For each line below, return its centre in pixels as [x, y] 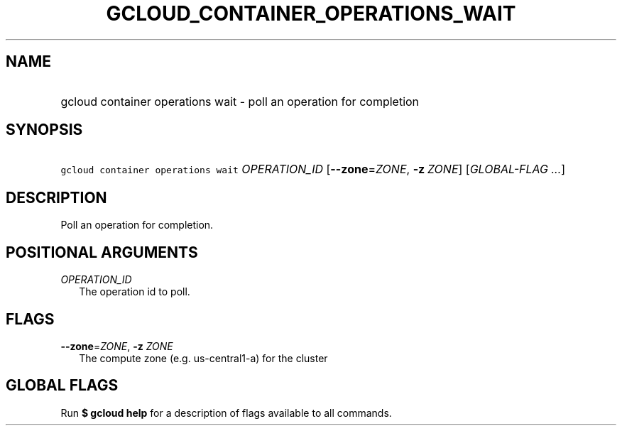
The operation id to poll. [135, 292]
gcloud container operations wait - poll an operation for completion [240, 101]
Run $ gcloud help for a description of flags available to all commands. [226, 413]
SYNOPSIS [44, 130]
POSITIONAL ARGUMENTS [102, 252]
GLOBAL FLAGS [62, 386]
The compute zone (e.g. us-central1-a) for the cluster [203, 358]
